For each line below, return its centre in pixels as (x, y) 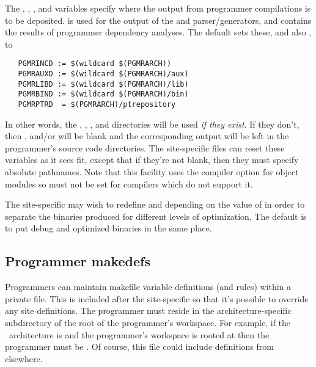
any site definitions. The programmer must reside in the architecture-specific (148, 311)
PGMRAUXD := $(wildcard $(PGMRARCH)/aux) (103, 74)
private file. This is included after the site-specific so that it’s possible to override (157, 298)
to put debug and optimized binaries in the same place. (108, 228)
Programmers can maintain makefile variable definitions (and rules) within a (148, 287)
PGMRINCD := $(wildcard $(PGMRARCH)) (95, 64)
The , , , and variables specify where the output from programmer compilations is (158, 8)
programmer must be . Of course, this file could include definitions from (139, 347)
